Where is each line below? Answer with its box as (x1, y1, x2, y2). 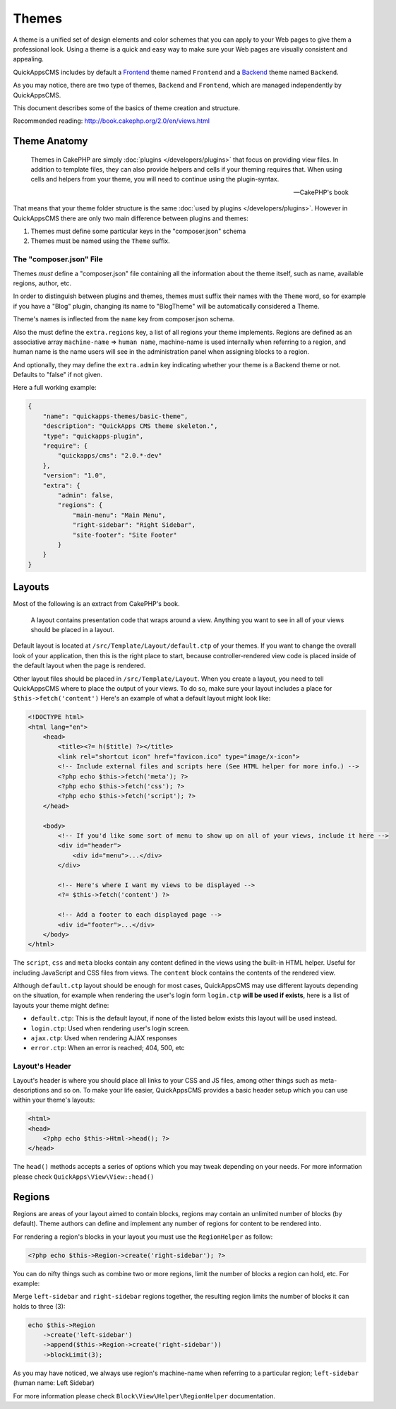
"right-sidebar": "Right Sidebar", (72, 521, 196, 529)
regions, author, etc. (13, 279, 72, 287)
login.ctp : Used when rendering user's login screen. (30, 1024, 190, 1033)
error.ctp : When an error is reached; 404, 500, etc (30, 1044, 185, 1052)
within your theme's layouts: (13, 1095, 95, 1105)
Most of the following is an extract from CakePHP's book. (13, 600, 180, 608)
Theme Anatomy (13, 135, 88, 148)
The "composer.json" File (13, 254, 103, 264)
